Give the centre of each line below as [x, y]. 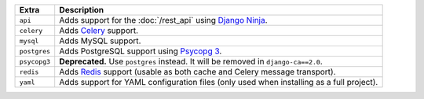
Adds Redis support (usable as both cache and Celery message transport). [198, 72]
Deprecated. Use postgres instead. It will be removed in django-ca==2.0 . [191, 61]
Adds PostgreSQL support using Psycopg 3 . [141, 51]
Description [82, 10]
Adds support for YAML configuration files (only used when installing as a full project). [219, 82]
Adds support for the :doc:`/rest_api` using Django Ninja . [163, 20]
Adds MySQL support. [100, 41]
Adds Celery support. [99, 30]
